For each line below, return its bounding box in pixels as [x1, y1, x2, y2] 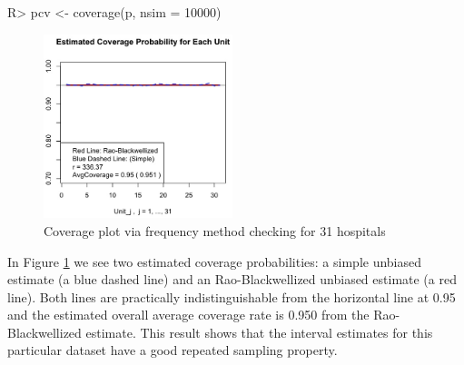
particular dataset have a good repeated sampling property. [7, 340, 338, 360]
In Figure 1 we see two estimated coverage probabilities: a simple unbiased [7, 252, 422, 271]
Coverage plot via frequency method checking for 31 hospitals [44, 221, 386, 240]
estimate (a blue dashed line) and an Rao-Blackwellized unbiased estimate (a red [7, 270, 457, 289]
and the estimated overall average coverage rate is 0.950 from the [7, 305, 370, 324]
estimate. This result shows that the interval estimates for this [85, 322, 433, 341]
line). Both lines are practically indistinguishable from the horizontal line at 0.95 [7, 287, 456, 306]
